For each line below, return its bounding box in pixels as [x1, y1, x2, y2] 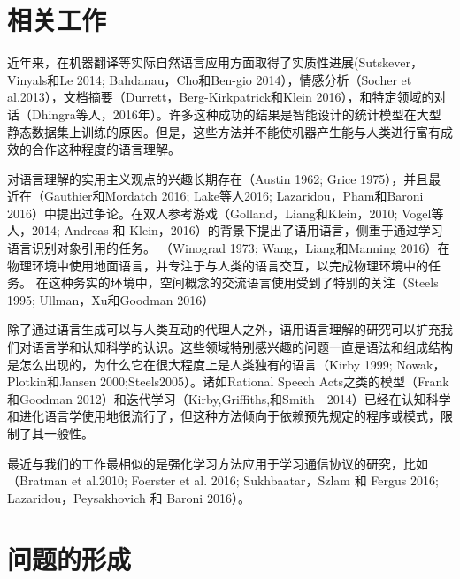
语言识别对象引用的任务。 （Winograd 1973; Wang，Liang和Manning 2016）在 [7, 239, 450, 257]
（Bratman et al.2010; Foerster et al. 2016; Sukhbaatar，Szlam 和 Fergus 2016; [7, 471, 439, 490]
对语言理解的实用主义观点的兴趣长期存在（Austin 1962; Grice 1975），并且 [7, 169, 429, 187]
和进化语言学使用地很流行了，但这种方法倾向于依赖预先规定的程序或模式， [7, 407, 441, 425]
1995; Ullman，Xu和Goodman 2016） [7, 290, 215, 309]
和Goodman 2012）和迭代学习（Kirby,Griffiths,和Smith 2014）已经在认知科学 [7, 389, 451, 408]
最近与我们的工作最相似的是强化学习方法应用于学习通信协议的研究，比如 [7, 453, 428, 472]
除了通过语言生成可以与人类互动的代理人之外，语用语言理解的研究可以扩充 [7, 320, 441, 339]
